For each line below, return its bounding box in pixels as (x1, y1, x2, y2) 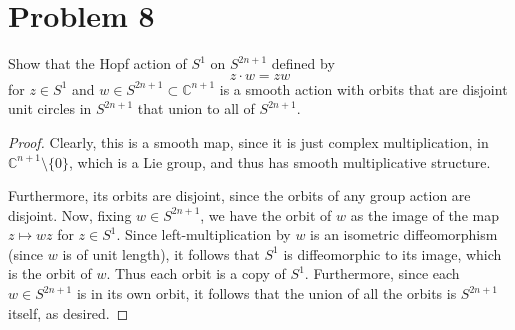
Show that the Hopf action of (8, 53, 187, 74)
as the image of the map (350, 204, 499, 225)
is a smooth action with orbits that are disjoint (219, 78, 508, 99)
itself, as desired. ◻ (8, 302, 129, 323)
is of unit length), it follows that (62, 243, 260, 264)
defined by (271, 53, 335, 74)
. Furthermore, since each (304, 263, 460, 284)
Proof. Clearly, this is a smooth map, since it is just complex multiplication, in (8, 131, 489, 152)
